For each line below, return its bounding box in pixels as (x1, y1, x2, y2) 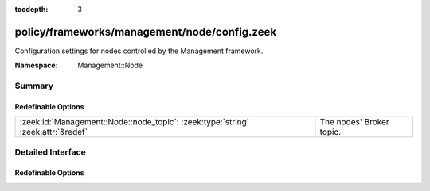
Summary (14, 80, 54, 91)
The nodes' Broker (319, 117, 389, 128)
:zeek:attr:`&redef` (19, 127, 88, 138)
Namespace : (14, 60, 59, 71)
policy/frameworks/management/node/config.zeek (14, 25, 277, 39)
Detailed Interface (14, 147, 87, 158)
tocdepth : (14, 5, 49, 13)
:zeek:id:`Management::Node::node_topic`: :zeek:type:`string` (19, 117, 250, 128)
